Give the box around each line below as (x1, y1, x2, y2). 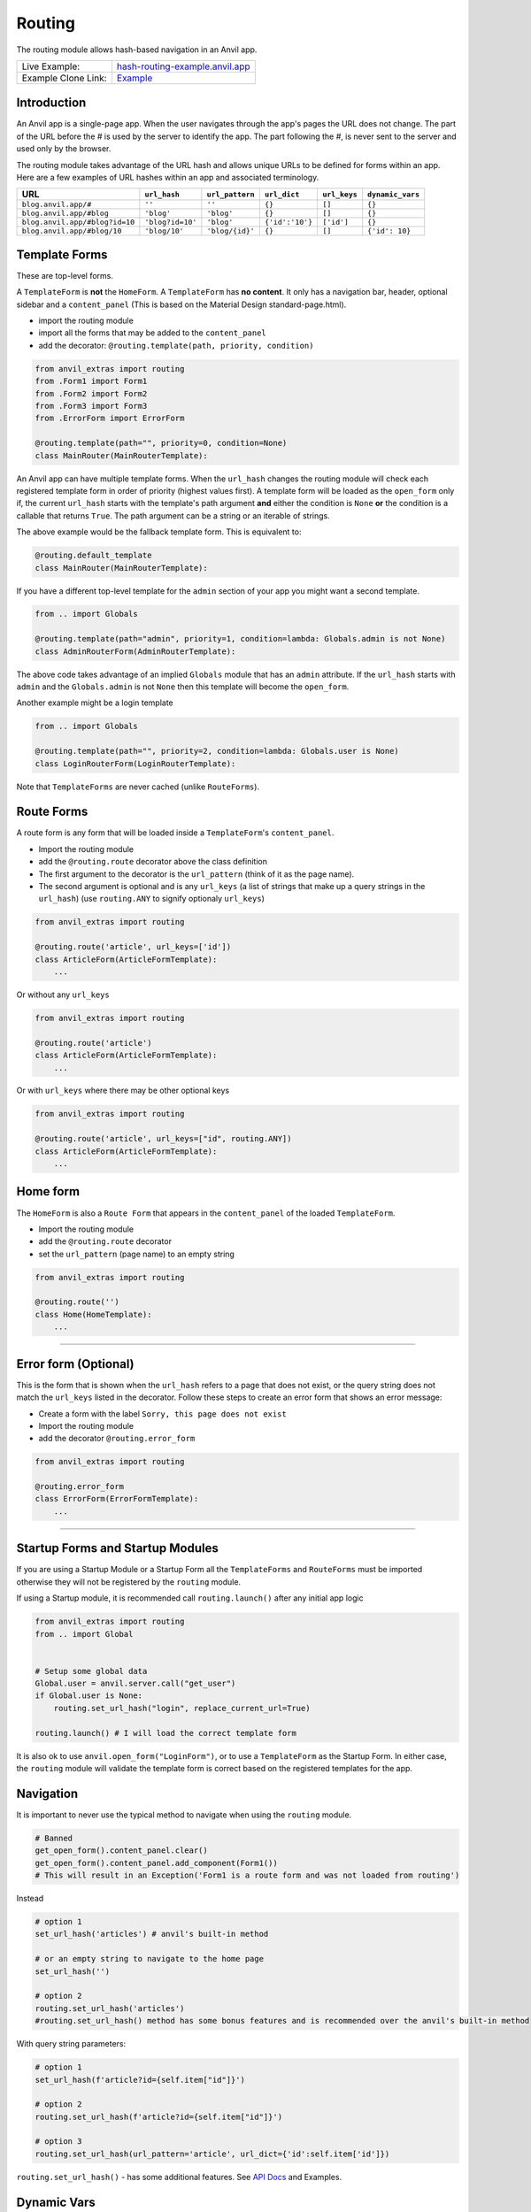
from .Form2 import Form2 (35, 388, 148, 398)
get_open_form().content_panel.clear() (35, 1846, 208, 1855)
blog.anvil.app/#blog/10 (21, 227, 122, 236)
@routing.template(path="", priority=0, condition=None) (35, 438, 288, 449)
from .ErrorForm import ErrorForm (35, 413, 185, 424)
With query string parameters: (16, 2039, 127, 2049)
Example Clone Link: (21, 72, 107, 84)
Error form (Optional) (16, 1356, 135, 1371)
